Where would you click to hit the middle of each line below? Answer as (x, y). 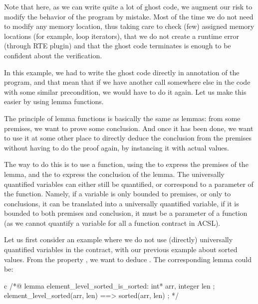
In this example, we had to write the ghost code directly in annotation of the (122, 72)
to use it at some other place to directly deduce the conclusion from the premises (128, 138)
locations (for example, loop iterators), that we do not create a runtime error (122, 36)
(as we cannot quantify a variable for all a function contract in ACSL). (112, 223)
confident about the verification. (53, 55)
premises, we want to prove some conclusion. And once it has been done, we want (129, 128)
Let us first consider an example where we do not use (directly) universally (119, 239)
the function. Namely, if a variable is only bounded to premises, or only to (118, 194)
